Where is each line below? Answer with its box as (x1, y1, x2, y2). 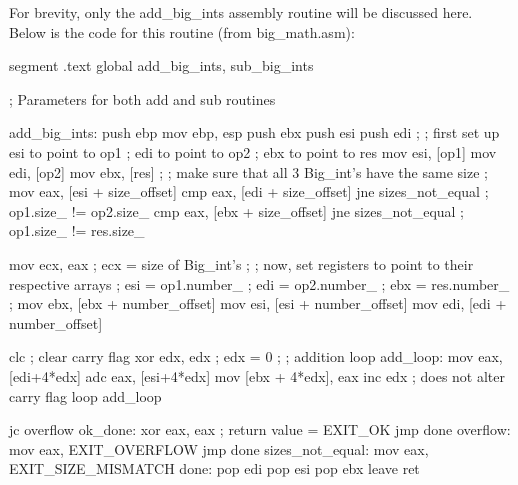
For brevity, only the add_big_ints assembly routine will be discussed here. (9, 2, 473, 22)
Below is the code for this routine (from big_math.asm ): (9, 21, 355, 42)
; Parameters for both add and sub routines (9, 88, 276, 109)
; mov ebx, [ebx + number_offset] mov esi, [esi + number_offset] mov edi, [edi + (9, 293, 507, 314)
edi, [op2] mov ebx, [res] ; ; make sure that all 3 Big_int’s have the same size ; (9, 161, 488, 182)
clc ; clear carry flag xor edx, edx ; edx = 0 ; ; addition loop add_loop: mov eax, (9, 346, 503, 367)
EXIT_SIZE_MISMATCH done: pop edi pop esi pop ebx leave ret (9, 458, 420, 479)
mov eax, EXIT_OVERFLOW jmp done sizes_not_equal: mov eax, (9, 438, 429, 459)
